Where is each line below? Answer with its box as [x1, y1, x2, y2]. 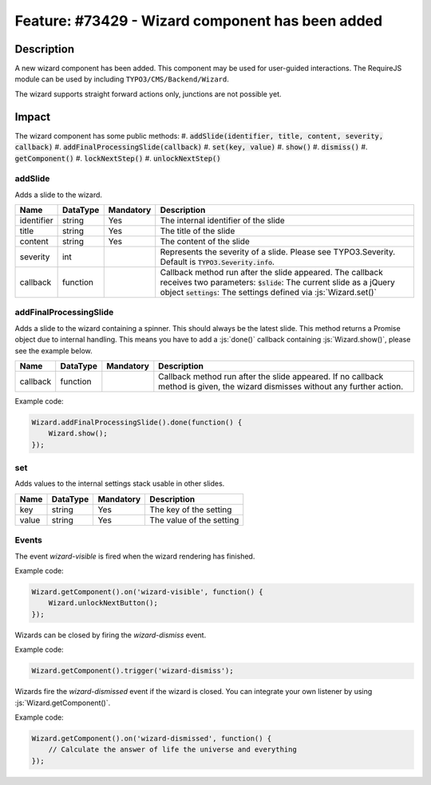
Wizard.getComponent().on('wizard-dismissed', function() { [31, 734, 272, 743]
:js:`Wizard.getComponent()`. [14, 698, 111, 708]
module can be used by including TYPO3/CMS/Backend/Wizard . [14, 74, 229, 84]
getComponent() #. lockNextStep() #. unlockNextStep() [14, 153, 221, 163]
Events [14, 535, 43, 546]
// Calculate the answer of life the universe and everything [48, 745, 297, 754]
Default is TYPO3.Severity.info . [160, 256, 275, 267]
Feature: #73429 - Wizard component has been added [14, 12, 383, 30]
